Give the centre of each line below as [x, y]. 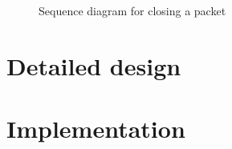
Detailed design [94, 65]
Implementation [96, 129]
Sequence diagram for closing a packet [132, 10]
